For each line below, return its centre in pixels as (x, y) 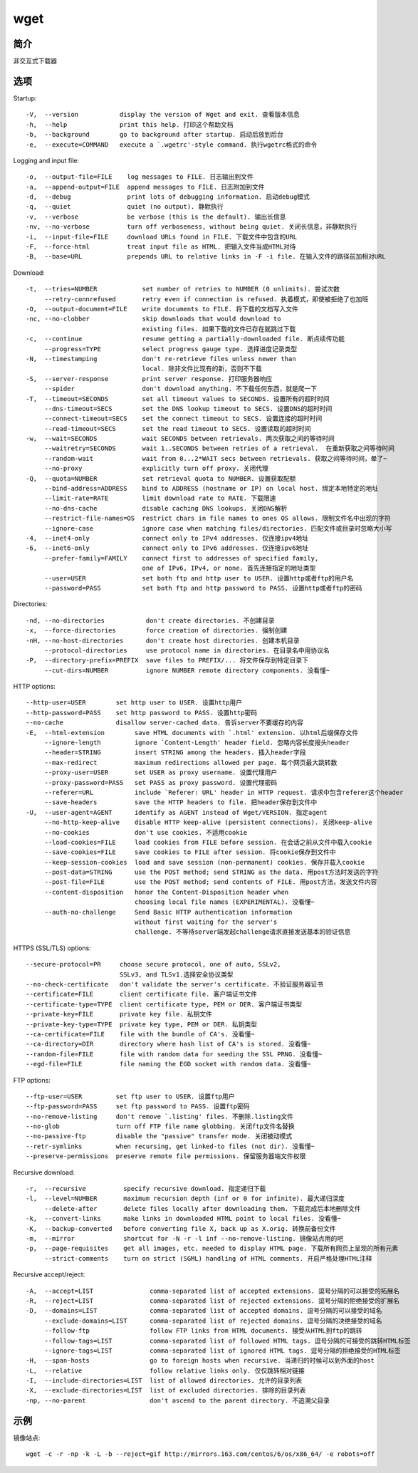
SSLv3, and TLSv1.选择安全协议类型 (177, 974)
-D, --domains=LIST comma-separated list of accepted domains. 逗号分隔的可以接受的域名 (204, 1311)
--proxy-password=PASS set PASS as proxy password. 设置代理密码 (161, 782)
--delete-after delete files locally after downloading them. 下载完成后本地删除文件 (203, 1208)
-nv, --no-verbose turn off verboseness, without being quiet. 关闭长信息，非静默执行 (192, 227)
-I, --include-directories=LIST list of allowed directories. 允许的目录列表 (164, 1381)
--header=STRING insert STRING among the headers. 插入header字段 (175, 753)
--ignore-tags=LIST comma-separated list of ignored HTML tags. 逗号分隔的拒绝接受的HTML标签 (223, 1350)
